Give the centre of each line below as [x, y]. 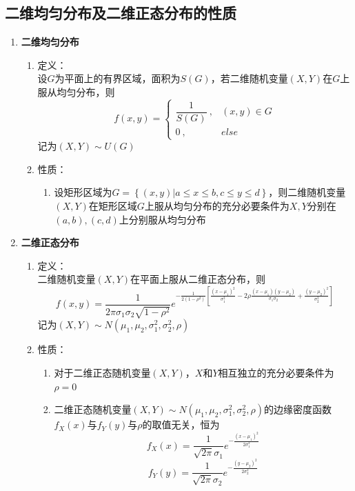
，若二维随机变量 [249, 78]
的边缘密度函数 [297, 409]
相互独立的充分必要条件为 [276, 373]
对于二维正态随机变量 [102, 373]
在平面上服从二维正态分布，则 [198, 279]
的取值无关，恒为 [181, 424]
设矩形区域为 [83, 192]
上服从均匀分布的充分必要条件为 [217, 205]
